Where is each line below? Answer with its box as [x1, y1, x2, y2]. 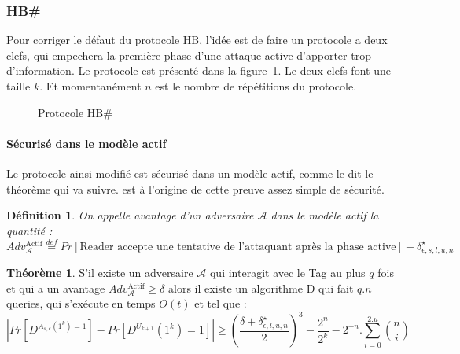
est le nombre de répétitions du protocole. [155, 78, 357, 94]
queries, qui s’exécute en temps [6, 295, 156, 312]
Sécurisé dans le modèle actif [6, 135, 167, 151]
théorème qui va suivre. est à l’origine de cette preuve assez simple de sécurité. [6, 180, 385, 197]
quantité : [6, 222, 53, 238]
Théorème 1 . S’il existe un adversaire [6, 264, 193, 281]
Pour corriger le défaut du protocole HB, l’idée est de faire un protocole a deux [6, 31, 388, 48]
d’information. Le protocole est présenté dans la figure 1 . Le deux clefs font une [6, 62, 391, 79]
